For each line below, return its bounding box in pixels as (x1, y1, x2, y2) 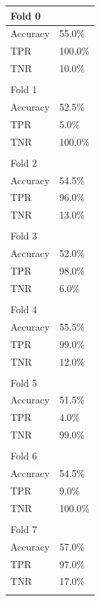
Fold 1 (10, 82, 37, 97)
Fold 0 (10, 8, 41, 22)
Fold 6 (10, 448, 37, 463)
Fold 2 (10, 155, 37, 170)
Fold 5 (10, 375, 37, 389)
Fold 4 (10, 302, 37, 316)
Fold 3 (10, 228, 37, 243)
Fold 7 (10, 521, 37, 536)
